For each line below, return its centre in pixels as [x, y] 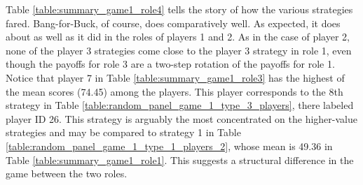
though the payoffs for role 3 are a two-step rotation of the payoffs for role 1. [170, 64]
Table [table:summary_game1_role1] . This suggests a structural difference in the [180, 160]
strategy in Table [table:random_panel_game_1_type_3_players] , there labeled [180, 105]
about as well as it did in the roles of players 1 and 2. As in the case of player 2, [178, 37]
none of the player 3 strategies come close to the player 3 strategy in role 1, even [179, 50]
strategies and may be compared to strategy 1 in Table [123, 132]
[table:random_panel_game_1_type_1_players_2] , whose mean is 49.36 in [169, 146]
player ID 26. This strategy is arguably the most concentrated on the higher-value [181, 118]
